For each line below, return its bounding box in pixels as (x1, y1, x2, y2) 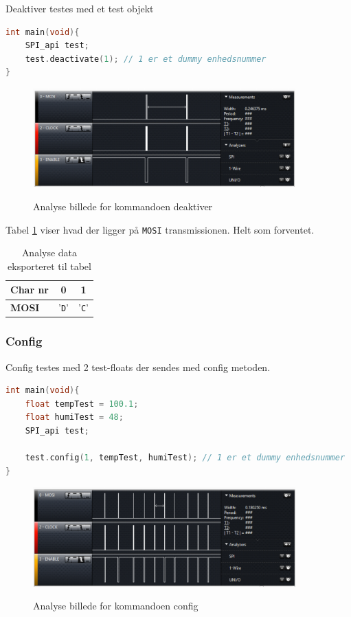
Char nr (10, 282, 49, 297)
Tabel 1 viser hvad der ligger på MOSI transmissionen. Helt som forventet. (5, 222, 315, 236)
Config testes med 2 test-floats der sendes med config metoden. (5, 359, 271, 374)
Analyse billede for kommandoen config (33, 598, 199, 613)
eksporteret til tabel (8, 258, 91, 273)
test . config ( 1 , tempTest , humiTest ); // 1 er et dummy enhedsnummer (25, 453, 346, 463)
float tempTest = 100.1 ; (25, 399, 139, 409)
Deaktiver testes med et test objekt (5, 1, 154, 15)
